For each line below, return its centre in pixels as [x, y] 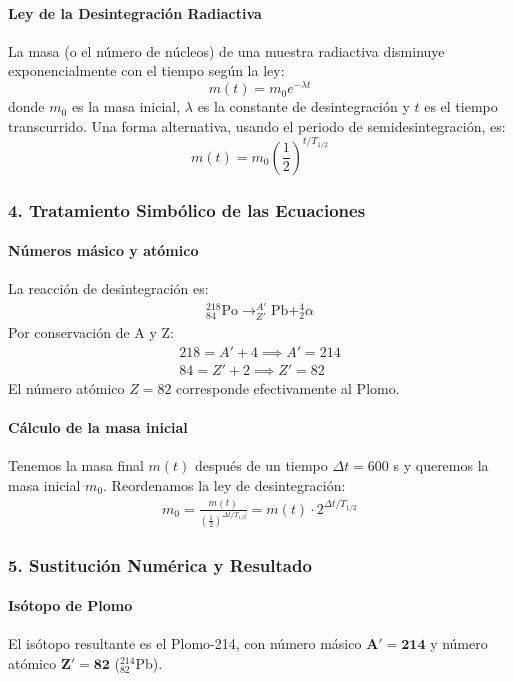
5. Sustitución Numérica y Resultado [160, 564]
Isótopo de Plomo [70, 605]
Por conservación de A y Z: [91, 332]
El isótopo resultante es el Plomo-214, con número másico [185, 643]
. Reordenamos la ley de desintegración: [224, 484]
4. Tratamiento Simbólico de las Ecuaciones [187, 209]
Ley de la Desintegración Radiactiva [135, 12]
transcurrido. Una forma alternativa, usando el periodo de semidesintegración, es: [257, 125]
